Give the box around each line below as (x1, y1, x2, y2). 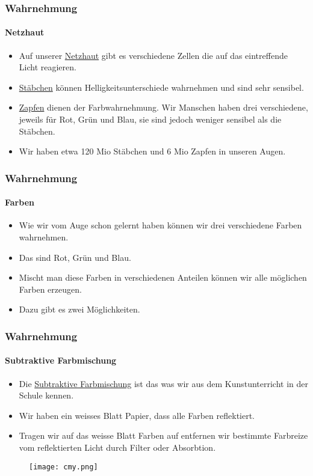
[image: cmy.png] (29, 462, 98, 471)
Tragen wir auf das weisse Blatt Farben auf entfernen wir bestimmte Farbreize (19, 429, 308, 442)
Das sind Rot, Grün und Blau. (19, 251, 131, 263)
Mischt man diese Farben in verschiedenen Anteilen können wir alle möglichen (19, 271, 307, 284)
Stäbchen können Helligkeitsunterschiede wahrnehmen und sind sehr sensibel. (19, 81, 304, 93)
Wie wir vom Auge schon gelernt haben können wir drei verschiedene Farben (19, 219, 302, 231)
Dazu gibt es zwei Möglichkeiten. (19, 303, 140, 316)
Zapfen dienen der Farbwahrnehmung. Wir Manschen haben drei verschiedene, (19, 101, 308, 114)
